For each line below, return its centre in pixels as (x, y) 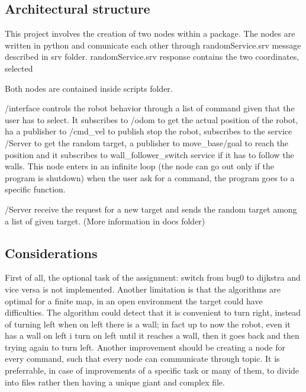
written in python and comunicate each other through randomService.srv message (153, 45)
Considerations (51, 253)
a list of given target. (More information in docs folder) (105, 221)
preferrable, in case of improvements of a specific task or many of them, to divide (152, 370)
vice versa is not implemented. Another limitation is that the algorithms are (143, 289)
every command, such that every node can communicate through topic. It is (142, 359)
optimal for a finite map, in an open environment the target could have (134, 301)
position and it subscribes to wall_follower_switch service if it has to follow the (149, 154)
